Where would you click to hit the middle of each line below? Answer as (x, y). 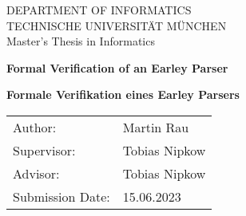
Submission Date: (61, 196)
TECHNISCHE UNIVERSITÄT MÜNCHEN (117, 25)
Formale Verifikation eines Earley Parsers (123, 94)
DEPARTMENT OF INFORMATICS (99, 10)
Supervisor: (44, 150)
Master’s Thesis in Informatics (81, 41)
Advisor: (36, 173)
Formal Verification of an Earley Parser (117, 67)
